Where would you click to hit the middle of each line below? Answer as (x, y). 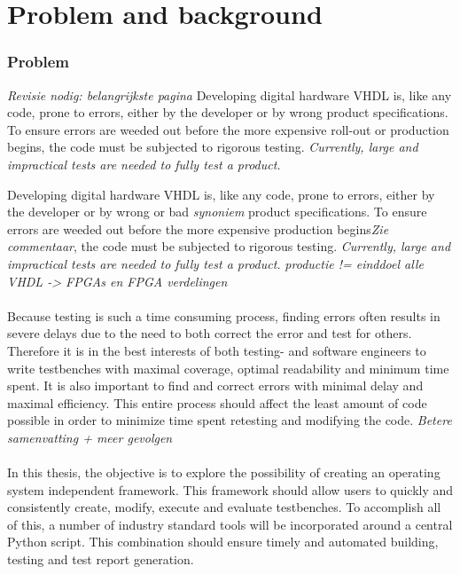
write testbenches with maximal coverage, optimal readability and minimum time (228, 368)
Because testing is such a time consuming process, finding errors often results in (224, 315)
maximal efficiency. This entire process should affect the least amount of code (217, 402)
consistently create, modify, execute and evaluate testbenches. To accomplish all (224, 507)
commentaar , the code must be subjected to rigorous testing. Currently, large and (229, 246)
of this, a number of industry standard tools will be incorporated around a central (230, 524)
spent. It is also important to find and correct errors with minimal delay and (215, 385)
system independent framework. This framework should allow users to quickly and (230, 489)
